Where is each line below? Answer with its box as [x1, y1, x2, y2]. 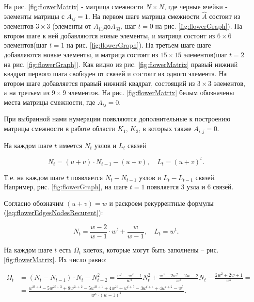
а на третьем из [4, 87, 50, 98]
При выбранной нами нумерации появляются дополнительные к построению [4, 114, 231, 124]
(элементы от [52, 21, 92, 31]
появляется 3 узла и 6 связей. [147, 182, 234, 192]
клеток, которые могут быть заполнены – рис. [83, 245, 219, 255]
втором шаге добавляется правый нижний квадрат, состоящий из [4, 78, 195, 88]
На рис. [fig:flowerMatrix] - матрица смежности [4, 1, 143, 11]
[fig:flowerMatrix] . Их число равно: [4, 254, 107, 264]
